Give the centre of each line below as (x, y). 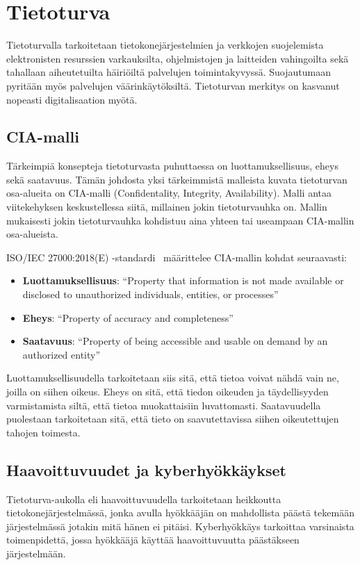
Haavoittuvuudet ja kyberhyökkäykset (146, 469)
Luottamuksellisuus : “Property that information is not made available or (183, 280)
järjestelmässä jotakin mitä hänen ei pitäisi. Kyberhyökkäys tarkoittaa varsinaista (180, 526)
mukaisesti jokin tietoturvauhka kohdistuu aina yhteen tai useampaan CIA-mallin (180, 220)
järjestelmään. (36, 553)
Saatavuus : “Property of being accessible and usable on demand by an (175, 341)
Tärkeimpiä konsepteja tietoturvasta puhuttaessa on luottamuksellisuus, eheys (172, 166)
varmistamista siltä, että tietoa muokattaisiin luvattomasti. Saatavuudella (164, 405)
